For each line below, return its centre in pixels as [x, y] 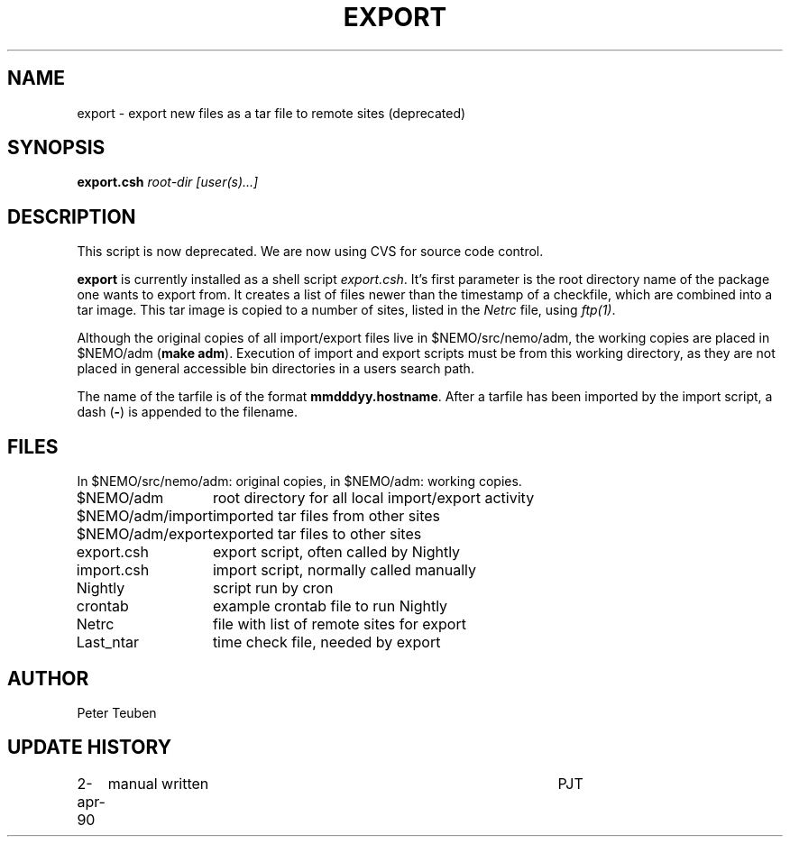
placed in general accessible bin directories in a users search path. [276, 369]
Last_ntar [108, 642]
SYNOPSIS [56, 148]
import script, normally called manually [344, 570]
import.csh [113, 570]
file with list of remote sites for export [339, 624]
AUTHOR [48, 678]
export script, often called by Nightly [336, 552]
